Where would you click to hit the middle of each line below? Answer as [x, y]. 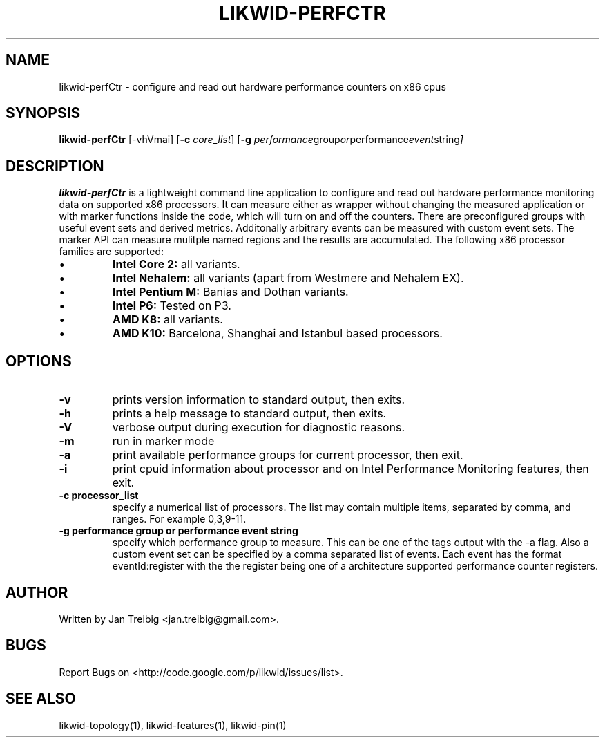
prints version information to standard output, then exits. [259, 400]
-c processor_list [99, 496]
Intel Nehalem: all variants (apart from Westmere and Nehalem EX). [288, 278]
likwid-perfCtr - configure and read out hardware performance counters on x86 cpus [252, 86]
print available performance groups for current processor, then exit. [288, 455]
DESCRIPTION [55, 166]
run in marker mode [163, 441]
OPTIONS [39, 361]
